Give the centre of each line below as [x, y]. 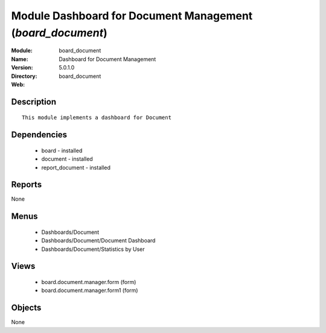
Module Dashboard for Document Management [132, 16]
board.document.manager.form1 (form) [90, 291]
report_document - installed [76, 167]
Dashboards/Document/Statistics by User [93, 249]
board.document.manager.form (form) [89, 282]
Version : [22, 68]
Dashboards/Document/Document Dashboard [98, 241]
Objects [26, 308]
